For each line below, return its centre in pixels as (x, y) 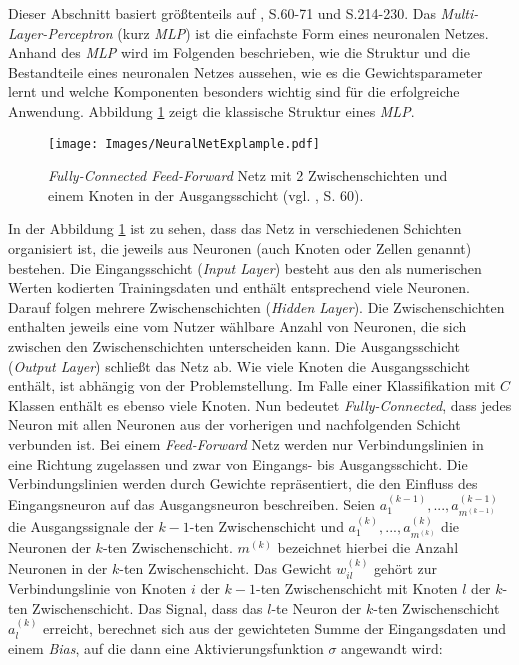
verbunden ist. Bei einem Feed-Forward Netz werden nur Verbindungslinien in (246, 443)
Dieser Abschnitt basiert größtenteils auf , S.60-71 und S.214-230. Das (222, 13)
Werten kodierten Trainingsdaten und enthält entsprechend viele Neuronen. (239, 287)
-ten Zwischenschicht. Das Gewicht (225, 567)
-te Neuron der (316, 607)
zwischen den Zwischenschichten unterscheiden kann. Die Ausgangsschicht (234, 345)
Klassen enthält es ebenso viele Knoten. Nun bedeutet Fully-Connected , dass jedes (260, 404)
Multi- (459, 13)
